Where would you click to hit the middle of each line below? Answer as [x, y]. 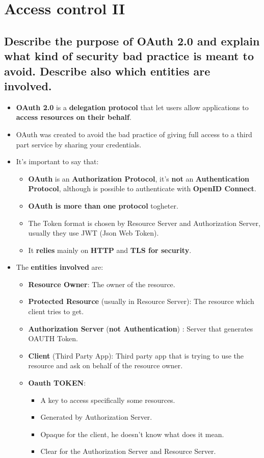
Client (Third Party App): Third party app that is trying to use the [136, 355]
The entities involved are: [60, 267]
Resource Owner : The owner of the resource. [102, 284]
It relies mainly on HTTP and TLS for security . [110, 250]
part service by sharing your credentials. [79, 144]
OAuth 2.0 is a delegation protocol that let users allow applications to [132, 107]
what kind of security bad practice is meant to [129, 56]
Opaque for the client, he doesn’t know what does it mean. [132, 434]
